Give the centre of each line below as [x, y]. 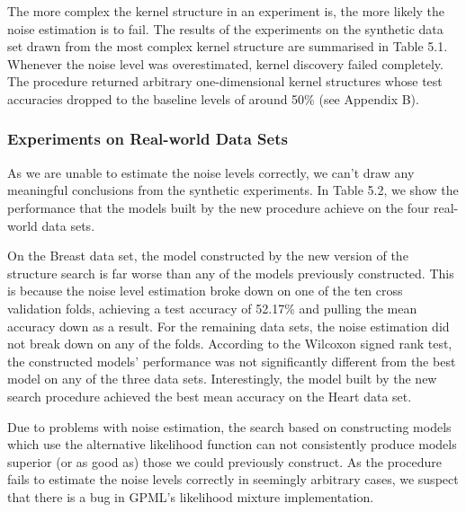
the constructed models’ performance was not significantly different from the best [232, 361]
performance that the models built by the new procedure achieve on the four [219, 207]
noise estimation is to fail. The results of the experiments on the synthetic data [225, 28]
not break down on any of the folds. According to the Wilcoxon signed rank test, [230, 344]
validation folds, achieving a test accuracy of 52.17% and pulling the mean [212, 308]
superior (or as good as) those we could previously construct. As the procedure [225, 461]
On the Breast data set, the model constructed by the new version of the [208, 256]
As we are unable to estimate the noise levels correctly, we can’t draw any [211, 172]
